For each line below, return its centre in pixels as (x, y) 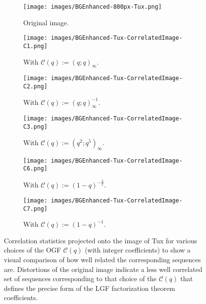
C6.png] (36, 169)
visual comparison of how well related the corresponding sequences (103, 259)
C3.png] (36, 127)
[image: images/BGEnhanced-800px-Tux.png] (93, 7)
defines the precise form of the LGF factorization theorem (89, 288)
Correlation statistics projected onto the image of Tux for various (101, 240)
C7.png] (36, 209)
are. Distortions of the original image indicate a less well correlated (103, 269)
